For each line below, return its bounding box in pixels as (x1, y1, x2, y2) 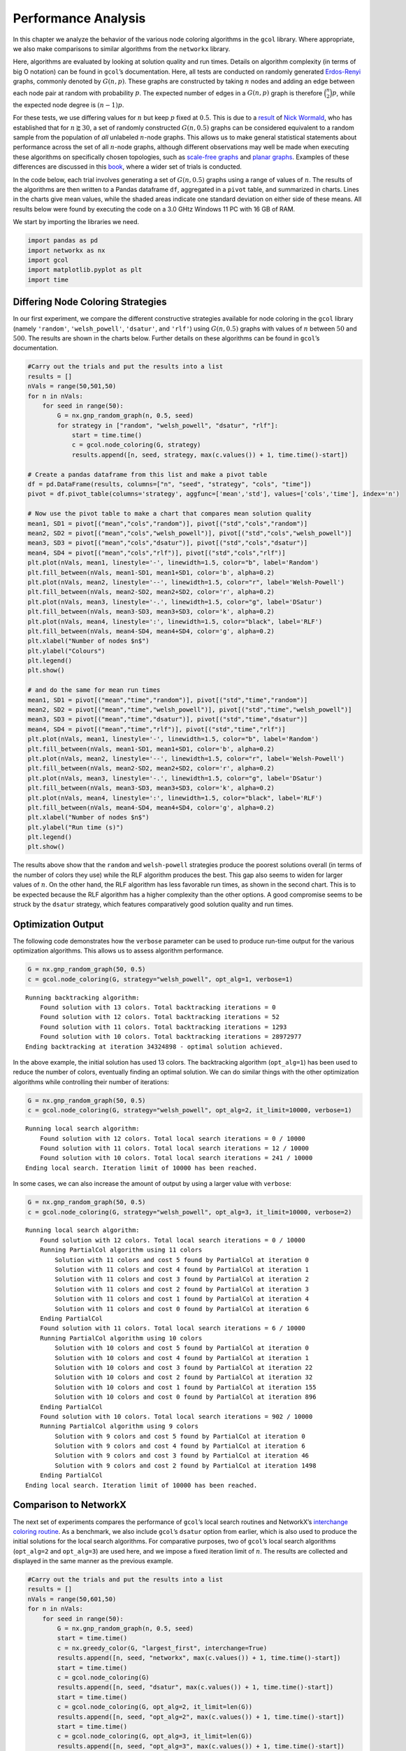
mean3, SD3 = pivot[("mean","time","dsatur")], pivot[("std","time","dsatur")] (27, 715, 308, 724)
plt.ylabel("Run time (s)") (27, 823, 124, 831)
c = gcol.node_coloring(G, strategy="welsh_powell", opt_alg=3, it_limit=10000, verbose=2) (27, 1208, 352, 1216)
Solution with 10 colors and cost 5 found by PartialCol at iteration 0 (55, 1344, 310, 1352)
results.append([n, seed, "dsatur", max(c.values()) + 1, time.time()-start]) (57, 1683, 334, 1691)
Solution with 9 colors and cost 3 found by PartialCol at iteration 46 (55, 1452, 310, 1460)
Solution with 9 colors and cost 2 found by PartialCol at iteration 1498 (55, 1461, 317, 1469)
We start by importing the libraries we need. (13, 218, 140, 226)
